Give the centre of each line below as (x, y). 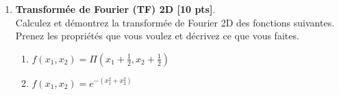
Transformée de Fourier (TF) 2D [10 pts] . (115, 9)
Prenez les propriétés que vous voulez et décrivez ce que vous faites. (157, 36)
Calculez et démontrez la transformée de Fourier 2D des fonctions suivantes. (175, 22)
